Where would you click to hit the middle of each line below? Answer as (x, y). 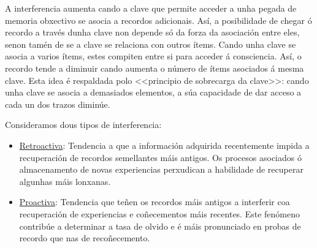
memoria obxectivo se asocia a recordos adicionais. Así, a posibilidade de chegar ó (158, 20)
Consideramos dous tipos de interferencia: (83, 125)
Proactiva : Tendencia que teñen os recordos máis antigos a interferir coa (155, 202)
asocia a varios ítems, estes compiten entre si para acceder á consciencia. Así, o (153, 56)
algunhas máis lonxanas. (65, 181)
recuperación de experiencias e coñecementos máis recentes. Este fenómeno (159, 213)
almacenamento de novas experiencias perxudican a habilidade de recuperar (161, 169)
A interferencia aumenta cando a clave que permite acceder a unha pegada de (151, 8)
